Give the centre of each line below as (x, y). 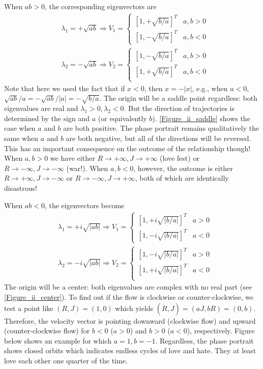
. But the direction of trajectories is (179, 108)
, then (153, 88)
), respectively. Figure (221, 331)
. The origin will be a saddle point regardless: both (179, 98)
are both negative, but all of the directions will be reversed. (158, 138)
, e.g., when (210, 88)
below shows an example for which (58, 340)
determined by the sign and (47, 118)
